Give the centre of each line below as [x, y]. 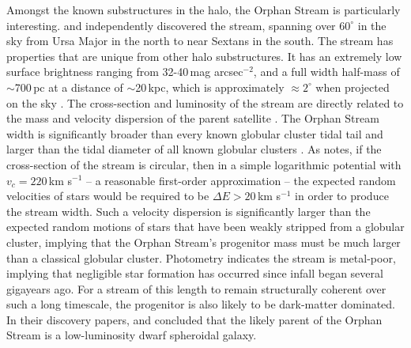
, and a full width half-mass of [326, 72]
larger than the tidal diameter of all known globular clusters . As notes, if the [194, 149]
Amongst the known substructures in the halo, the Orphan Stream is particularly [204, 9]
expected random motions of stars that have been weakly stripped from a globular [205, 227]
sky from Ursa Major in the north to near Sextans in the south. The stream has [200, 41]
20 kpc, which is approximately [210, 87]
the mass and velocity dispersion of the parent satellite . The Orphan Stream [193, 118]
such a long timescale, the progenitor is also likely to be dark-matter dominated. [201, 304]
